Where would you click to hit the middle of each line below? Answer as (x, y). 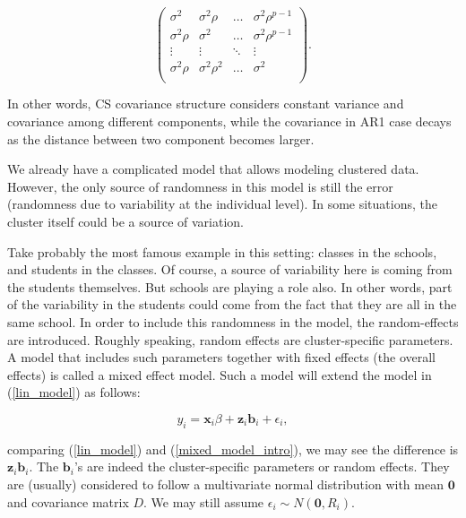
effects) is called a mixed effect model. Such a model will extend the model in (220, 374)
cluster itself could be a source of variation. (126, 222)
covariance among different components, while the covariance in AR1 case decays (229, 121)
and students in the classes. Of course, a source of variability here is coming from (230, 269)
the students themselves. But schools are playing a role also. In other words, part (230, 286)
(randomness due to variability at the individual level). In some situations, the (222, 204)
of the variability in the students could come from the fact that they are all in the (232, 304)
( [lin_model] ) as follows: (74, 392)
